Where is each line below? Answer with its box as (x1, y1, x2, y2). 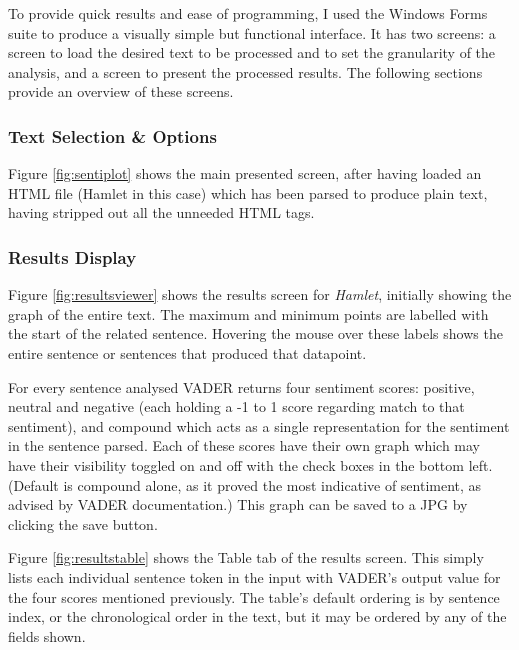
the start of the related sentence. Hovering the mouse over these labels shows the (8, 323, 503, 344)
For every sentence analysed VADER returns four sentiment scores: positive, (8, 376, 475, 397)
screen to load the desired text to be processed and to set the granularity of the (8, 42, 496, 63)
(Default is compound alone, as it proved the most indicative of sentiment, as (8, 474, 482, 495)
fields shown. (8, 625, 86, 646)
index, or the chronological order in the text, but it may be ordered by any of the (8, 606, 507, 627)
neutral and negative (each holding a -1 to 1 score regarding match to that (8, 396, 465, 417)
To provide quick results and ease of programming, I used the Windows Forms (8, 3, 488, 23)
